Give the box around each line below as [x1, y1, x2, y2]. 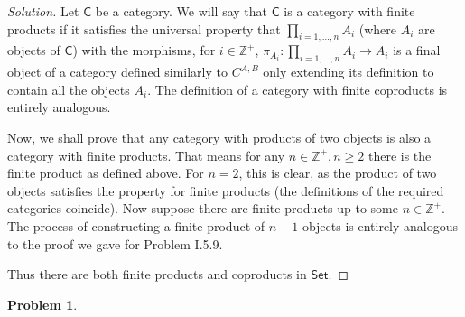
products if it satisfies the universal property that [7, 19, 281, 38]
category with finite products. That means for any [7, 145, 285, 164]
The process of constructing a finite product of [7, 216, 265, 235]
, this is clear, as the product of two [238, 163, 437, 182]
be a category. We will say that [95, 2, 268, 20]
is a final [393, 41, 441, 60]
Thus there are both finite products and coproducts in [7, 265, 307, 284]
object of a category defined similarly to [7, 62, 228, 81]
